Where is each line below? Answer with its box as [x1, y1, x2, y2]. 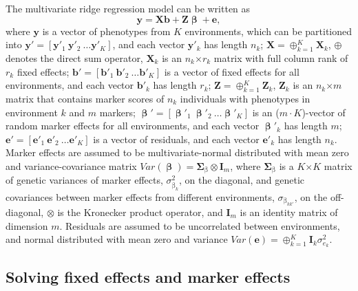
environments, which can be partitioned [185, 23, 352, 38]
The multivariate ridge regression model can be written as [6, 1, 251, 15]
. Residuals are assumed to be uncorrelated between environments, [59, 218, 340, 233]
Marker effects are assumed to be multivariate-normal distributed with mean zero [6, 145, 349, 160]
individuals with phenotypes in [180, 91, 310, 105]
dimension [6, 218, 48, 233]
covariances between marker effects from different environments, [6, 189, 275, 204]
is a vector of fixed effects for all [164, 64, 299, 78]
